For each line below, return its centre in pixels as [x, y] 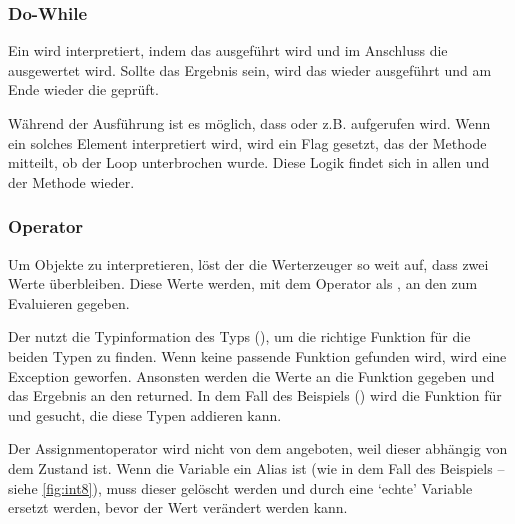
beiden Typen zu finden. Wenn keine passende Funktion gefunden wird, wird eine [257, 355]
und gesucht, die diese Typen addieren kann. [145, 414]
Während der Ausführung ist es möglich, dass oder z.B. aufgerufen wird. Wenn [249, 123]
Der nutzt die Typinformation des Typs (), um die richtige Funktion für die [239, 336]
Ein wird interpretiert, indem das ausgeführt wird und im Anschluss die [228, 50]
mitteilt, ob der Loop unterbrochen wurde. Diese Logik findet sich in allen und [249, 162]
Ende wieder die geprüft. [83, 89]
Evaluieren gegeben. [69, 302]
